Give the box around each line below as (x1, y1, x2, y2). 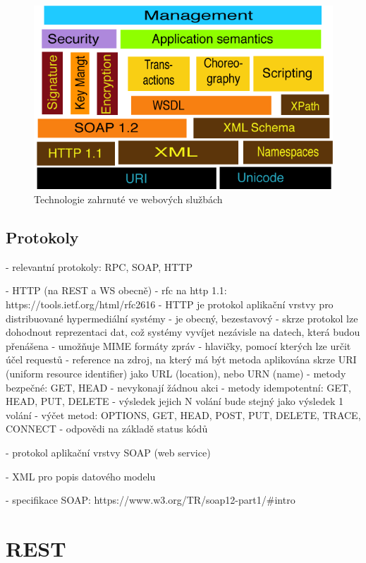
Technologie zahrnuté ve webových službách (34, 192, 223, 207)
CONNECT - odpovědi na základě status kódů (6, 421, 208, 436)
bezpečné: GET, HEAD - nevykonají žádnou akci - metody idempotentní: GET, (6, 380, 351, 394)
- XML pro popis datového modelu (6, 468, 156, 483)
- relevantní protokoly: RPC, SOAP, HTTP (6, 259, 193, 274)
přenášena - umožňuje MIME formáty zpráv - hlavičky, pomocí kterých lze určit (6, 338, 351, 353)
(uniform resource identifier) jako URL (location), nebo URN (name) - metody (6, 366, 346, 380)
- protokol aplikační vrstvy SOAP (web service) (6, 444, 211, 459)
